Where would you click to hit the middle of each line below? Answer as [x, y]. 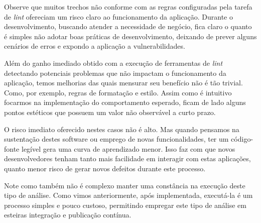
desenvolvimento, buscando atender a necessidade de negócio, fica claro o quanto [128, 26]
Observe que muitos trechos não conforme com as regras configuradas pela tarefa [128, 7]
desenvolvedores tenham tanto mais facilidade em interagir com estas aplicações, [127, 158]
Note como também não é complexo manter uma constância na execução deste [125, 185]
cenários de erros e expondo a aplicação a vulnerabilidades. [95, 46]
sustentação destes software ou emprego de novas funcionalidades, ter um [116, 139]
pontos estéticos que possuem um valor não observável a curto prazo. [110, 112]
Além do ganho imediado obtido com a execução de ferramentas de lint [113, 63]
